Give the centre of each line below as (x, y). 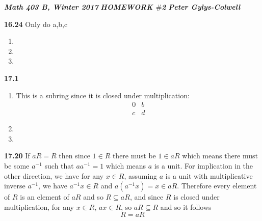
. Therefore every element (217, 186)
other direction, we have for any (54, 175)
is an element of (45, 197)
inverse (15, 186)
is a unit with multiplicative (209, 175)
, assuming (141, 175)
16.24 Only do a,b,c (36, 24)
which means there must (220, 156)
